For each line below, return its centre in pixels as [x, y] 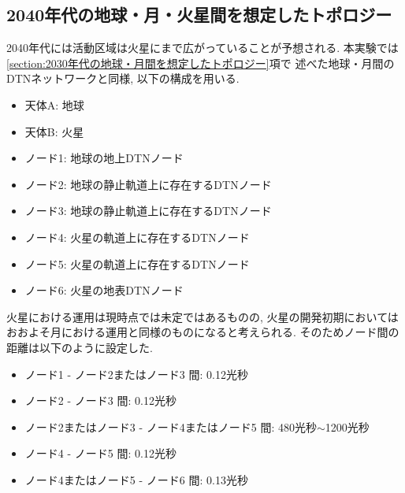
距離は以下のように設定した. [80, 347]
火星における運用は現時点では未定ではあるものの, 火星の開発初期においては [202, 316]
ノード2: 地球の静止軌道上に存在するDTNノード [148, 184]
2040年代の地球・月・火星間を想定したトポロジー [199, 15]
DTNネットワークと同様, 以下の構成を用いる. [123, 78]
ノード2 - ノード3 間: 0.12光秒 [100, 400]
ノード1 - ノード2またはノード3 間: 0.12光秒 [136, 374]
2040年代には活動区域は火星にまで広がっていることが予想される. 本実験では [202, 48]
